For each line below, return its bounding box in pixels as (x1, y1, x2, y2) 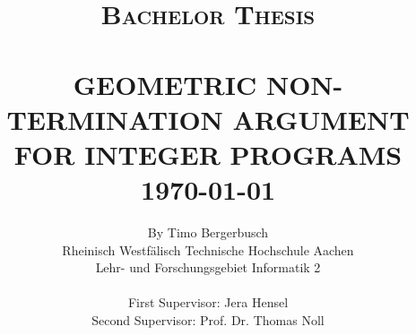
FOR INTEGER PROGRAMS (13, 135, 403, 172)
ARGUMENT (232, 100, 410, 137)
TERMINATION (6, 100, 223, 137)
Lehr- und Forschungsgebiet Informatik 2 (95, 258, 321, 277)
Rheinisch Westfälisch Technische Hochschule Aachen (62, 240, 354, 259)
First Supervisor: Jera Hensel (127, 293, 289, 312)
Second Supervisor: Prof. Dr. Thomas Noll (91, 311, 325, 330)
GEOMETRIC (73, 65, 257, 102)
